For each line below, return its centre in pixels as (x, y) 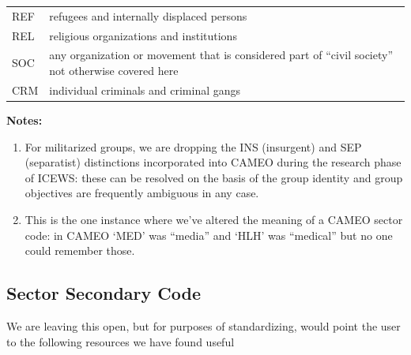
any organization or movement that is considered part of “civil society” (221, 55)
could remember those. (80, 250)
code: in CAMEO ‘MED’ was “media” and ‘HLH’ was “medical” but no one (209, 235)
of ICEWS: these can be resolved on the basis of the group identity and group (214, 177)
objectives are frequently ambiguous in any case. (142, 193)
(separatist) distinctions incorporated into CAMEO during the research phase (213, 162)
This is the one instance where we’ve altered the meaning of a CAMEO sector (214, 219)
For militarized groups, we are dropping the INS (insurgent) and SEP (193, 146)
